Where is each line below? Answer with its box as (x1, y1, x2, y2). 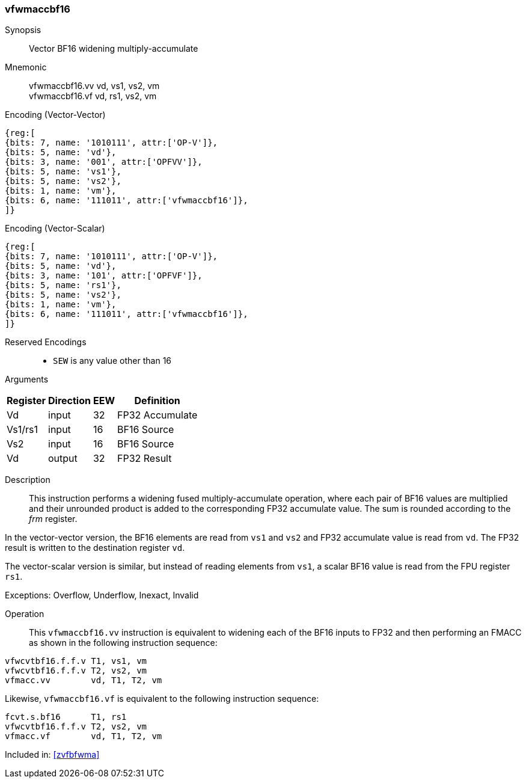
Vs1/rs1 (7, 423, 38, 436)
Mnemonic (5, 62, 47, 73)
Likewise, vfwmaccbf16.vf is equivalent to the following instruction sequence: (5, 693, 319, 704)
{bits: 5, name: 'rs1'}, (5, 280, 121, 290)
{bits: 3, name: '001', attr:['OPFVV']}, (5, 157, 203, 167)
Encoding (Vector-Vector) (5, 109, 106, 120)
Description (5, 474, 50, 485)
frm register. (29, 514, 78, 524)
